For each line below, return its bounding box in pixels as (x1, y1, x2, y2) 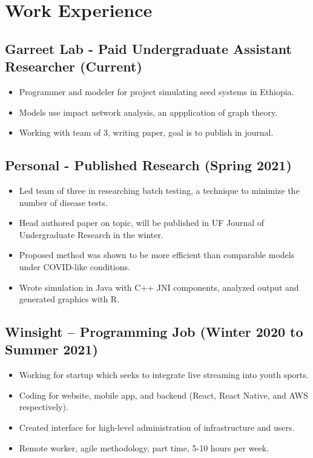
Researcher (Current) (5, 57, 142, 76)
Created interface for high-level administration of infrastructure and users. (19, 421, 295, 434)
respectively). (19, 400, 68, 413)
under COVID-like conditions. (19, 260, 130, 273)
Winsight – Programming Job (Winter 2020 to (5, 322, 303, 341)
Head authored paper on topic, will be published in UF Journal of (19, 216, 265, 229)
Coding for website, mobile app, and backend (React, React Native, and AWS (19, 388, 308, 401)
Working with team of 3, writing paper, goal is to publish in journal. (19, 126, 274, 139)
